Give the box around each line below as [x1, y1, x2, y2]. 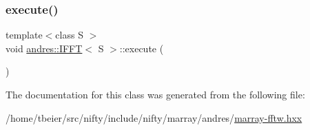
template [6, 28, 43, 42]
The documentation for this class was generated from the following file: [6, 87, 305, 101]
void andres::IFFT [6, 41, 83, 55]
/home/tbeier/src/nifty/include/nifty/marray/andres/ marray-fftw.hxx [6, 110, 302, 124]
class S [55, 28, 83, 42]
